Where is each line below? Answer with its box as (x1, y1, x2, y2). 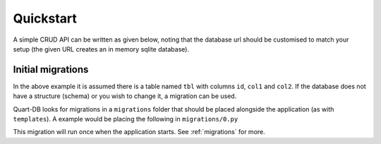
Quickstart (13, 11, 78, 26)
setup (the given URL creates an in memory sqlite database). (13, 44, 190, 53)
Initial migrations (13, 64, 89, 76)
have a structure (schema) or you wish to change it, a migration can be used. (13, 92, 237, 100)
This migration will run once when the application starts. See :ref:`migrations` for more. (13, 128, 266, 136)
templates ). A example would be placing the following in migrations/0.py (13, 115, 238, 124)
